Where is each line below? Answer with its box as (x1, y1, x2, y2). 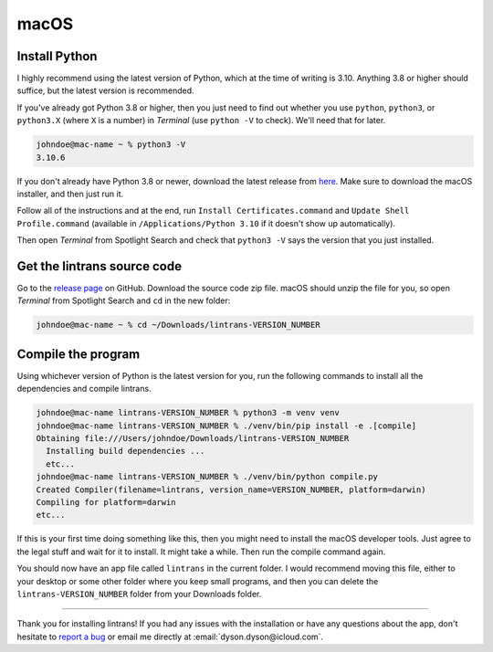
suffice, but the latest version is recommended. (16, 85, 195, 96)
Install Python (16, 48, 98, 64)
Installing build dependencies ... (46, 446, 205, 457)
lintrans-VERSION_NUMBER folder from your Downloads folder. (16, 588, 262, 599)
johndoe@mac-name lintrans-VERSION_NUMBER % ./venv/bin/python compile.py (36, 471, 379, 482)
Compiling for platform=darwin (36, 498, 177, 508)
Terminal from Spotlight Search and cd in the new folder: (16, 295, 231, 306)
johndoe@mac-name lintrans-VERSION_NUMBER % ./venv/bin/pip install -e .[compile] (36, 420, 417, 431)
